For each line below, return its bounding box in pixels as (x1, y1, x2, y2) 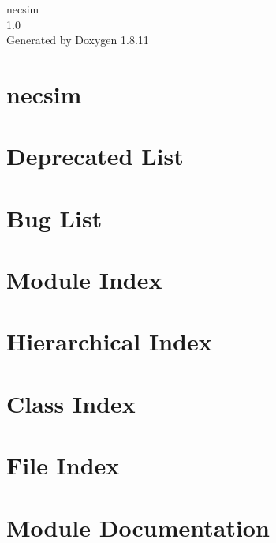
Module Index (6, 264, 162, 296)
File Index (6, 449, 120, 481)
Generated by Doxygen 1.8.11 (6, 32, 149, 48)
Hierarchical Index (6, 325, 212, 358)
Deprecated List (6, 140, 184, 172)
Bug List (6, 201, 103, 234)
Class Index (6, 387, 136, 419)
